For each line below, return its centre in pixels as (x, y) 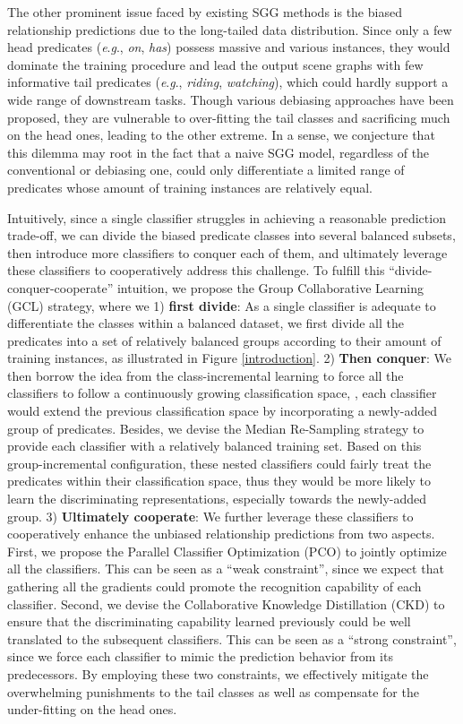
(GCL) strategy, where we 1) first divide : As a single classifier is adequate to (222, 305)
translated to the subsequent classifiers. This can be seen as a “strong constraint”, (232, 638)
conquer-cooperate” (60, 287)
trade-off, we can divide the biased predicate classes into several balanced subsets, (231, 235)
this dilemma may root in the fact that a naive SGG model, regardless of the (219, 152)
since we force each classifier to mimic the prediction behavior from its (200, 656)
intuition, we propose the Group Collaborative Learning (270, 287)
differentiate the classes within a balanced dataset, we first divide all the (206, 323)
